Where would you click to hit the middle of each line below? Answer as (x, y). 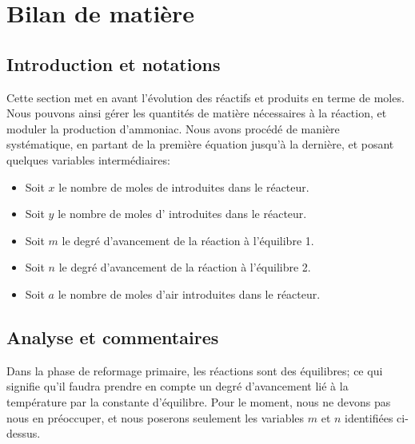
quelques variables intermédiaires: (88, 159)
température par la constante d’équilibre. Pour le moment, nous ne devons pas (199, 401)
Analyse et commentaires (113, 337)
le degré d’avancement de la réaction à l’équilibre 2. (185, 267)
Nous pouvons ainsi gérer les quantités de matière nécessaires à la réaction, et (197, 113)
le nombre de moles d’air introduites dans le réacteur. (189, 293)
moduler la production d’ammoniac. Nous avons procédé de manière (173, 128)
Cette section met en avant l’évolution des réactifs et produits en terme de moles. (206, 97)
